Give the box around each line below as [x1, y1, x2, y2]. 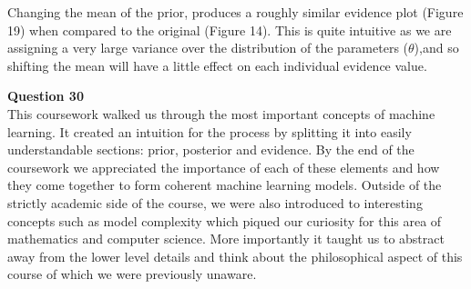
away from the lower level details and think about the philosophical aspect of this [7, 246, 463, 265]
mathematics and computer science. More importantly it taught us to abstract [7, 229, 445, 248]
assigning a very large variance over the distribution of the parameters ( [7, 38, 409, 57]
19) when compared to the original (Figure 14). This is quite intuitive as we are [7, 20, 452, 39]
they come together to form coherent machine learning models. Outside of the [7, 175, 442, 194]
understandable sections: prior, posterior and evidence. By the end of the [7, 140, 415, 159]
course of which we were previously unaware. [7, 264, 257, 284]
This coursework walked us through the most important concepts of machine [7, 104, 435, 123]
